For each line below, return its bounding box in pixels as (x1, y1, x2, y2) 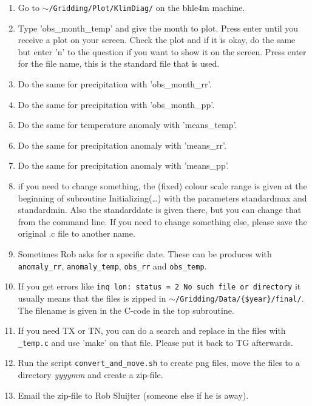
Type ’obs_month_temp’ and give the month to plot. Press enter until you (18, 21, 299, 34)
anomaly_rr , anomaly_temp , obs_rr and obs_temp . (18, 259, 207, 272)
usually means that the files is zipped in (18, 291, 166, 304)
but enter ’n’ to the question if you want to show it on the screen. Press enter (18, 45, 307, 58)
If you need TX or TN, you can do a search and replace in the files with (18, 324, 286, 337)
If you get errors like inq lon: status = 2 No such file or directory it (18, 280, 301, 293)
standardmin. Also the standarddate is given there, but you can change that (18, 203, 302, 216)
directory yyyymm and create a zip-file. (18, 368, 163, 381)
